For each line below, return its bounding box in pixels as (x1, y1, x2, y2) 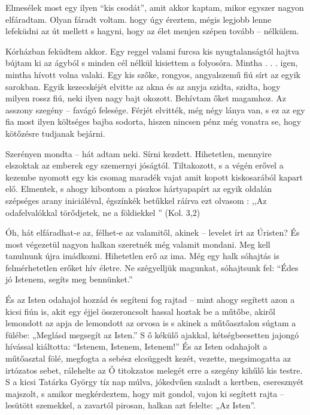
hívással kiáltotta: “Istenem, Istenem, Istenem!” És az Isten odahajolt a (5, 340, 268, 353)
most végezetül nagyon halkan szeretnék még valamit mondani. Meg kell (5, 237, 271, 250)
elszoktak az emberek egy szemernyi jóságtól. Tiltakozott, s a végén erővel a (5, 159, 284, 172)
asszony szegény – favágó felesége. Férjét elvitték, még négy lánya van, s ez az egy (5, 103, 305, 116)
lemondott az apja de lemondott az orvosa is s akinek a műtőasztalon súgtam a (5, 317, 296, 329)
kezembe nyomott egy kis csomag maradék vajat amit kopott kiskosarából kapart (5, 170, 303, 183)
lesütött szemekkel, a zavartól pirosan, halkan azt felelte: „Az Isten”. (5, 399, 256, 411)
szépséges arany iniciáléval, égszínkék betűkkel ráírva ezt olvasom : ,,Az (5, 194, 267, 206)
